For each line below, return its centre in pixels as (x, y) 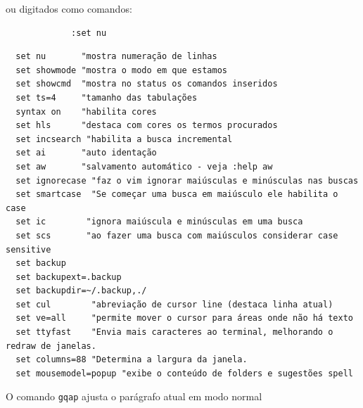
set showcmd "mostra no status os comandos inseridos (147, 84)
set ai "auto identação (86, 153)
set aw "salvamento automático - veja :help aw (144, 166)
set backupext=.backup (69, 277)
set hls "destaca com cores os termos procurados (147, 126)
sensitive (28, 249)
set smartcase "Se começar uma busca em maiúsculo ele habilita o (177, 195)
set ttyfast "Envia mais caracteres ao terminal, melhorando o (174, 332)
